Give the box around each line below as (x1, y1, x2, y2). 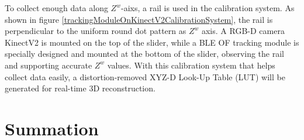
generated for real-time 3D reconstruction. (5, 82, 156, 94)
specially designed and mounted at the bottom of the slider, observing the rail (5, 47, 285, 60)
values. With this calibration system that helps (107, 59, 275, 71)
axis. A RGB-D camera (201, 25, 285, 37)
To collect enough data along (5, 2, 108, 13)
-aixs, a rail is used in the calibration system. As (120, 2, 295, 13)
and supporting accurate (5, 59, 92, 71)
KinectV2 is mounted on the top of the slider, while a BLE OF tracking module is (5, 36, 299, 48)
